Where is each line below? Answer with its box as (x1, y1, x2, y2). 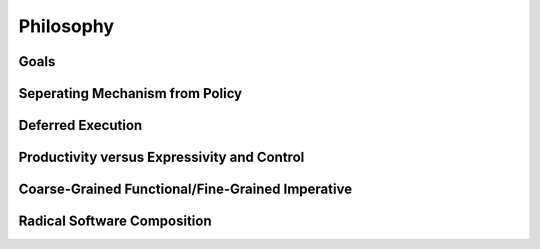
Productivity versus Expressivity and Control (18, 149, 305, 166)
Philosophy (18, 15, 115, 37)
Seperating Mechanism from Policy (18, 85, 243, 102)
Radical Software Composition (18, 213, 212, 230)
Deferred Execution (18, 117, 143, 134)
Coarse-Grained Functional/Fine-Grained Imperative (18, 181, 353, 198)
